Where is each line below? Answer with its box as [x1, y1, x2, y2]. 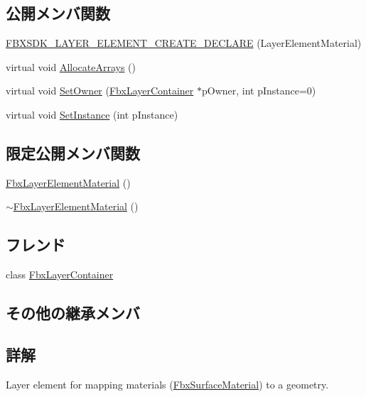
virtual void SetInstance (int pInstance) [6, 107, 178, 121]
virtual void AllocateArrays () [6, 59, 136, 74]
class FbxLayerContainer [6, 267, 114, 282]
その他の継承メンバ [6, 302, 140, 324]
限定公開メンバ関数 [6, 141, 140, 163]
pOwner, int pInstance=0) [201, 83, 316, 98]
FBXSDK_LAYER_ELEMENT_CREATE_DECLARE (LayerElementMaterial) [6, 36, 362, 50]
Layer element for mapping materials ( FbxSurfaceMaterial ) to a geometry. [6, 376, 329, 391]
